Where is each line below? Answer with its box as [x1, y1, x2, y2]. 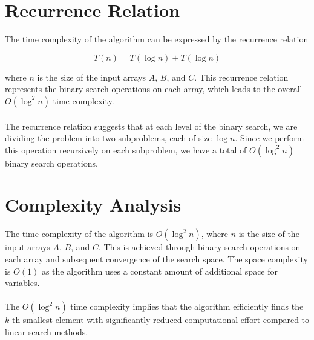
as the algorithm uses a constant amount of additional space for [41, 264, 278, 277]
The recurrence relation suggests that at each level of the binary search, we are [5, 119, 298, 132]
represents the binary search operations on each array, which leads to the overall [5, 82, 303, 95]
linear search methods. [5, 325, 88, 338]
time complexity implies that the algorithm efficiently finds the [70, 300, 304, 313]
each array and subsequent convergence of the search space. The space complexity [5, 253, 308, 265]
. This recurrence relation [194, 70, 289, 83]
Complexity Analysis [5, 192, 182, 217]
